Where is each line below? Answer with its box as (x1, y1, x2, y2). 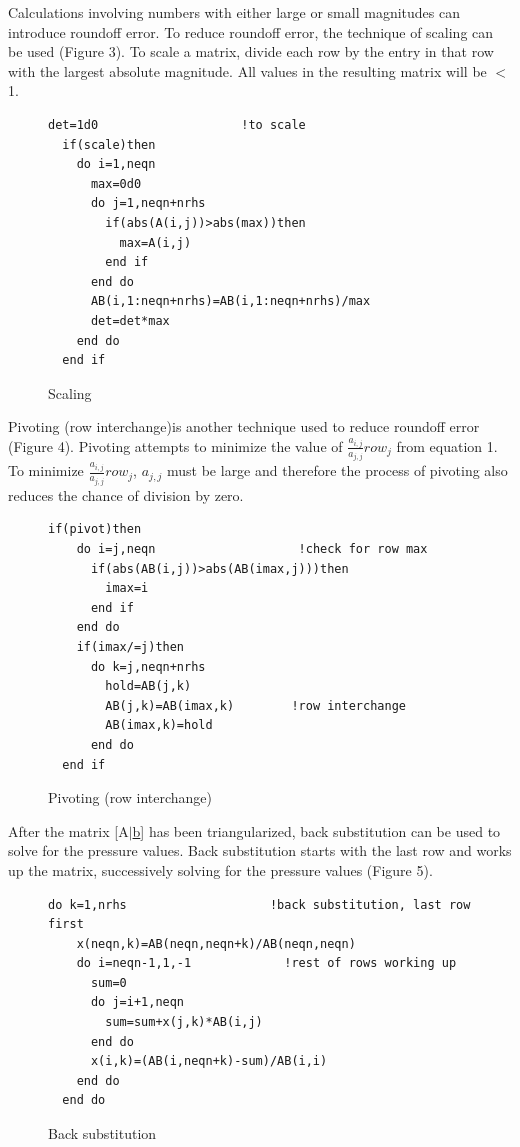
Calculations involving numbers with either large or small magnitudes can (8, 2, 460, 22)
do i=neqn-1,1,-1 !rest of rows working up (76, 956, 457, 971)
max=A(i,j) (119, 235, 192, 250)
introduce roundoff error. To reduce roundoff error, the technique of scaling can (8, 21, 494, 42)
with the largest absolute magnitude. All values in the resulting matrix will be (8, 60, 487, 81)
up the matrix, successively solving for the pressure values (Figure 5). (8, 859, 433, 880)
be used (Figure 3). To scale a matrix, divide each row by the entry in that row (8, 41, 494, 62)
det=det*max (90, 313, 170, 328)
